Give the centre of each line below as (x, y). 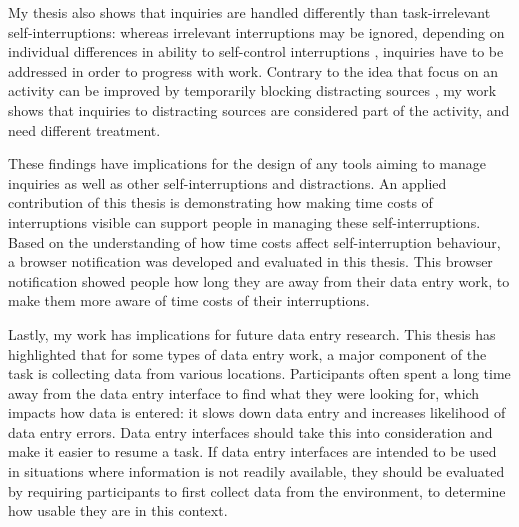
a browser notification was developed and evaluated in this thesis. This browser (250, 261)
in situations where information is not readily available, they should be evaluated (256, 471)
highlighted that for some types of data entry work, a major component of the (247, 353)
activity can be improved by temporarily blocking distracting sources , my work (252, 90)
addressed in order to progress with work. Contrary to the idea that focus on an (253, 70)
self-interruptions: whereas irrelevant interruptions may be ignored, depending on (256, 31)
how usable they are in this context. (118, 510)
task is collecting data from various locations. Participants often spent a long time (259, 373)
